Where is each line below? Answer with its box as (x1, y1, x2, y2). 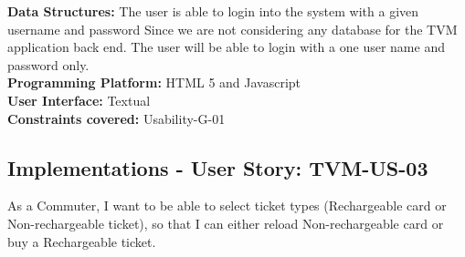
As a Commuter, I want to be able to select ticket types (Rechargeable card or (7, 196, 447, 215)
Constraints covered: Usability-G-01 (7, 108, 226, 128)
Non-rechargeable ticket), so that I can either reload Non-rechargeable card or (7, 213, 444, 232)
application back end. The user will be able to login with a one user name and (7, 37, 445, 57)
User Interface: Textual (7, 90, 151, 109)
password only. (7, 55, 90, 74)
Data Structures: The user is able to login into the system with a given (7, 2, 419, 20)
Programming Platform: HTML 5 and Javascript (7, 73, 301, 92)
